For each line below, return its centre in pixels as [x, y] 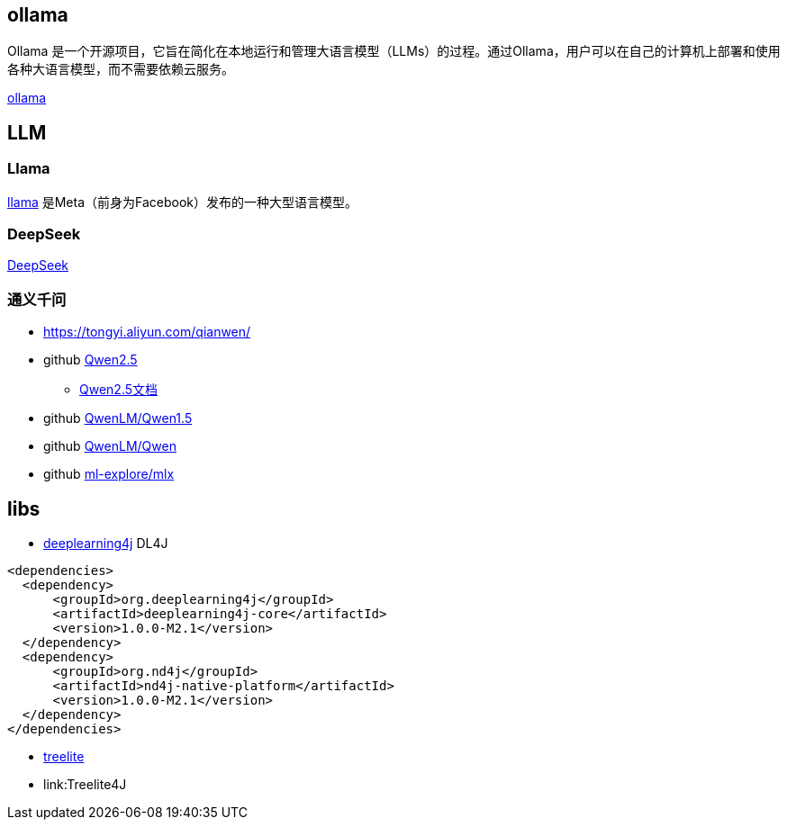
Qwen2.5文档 [119, 390]
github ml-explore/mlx [109, 474]
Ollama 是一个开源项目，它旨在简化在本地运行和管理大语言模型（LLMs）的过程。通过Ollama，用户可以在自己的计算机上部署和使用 [394, 51]
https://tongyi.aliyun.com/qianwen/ [147, 332]
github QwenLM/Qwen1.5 [118, 418]
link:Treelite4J [85, 784]
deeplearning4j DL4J [106, 543]
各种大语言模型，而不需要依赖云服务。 [121, 69]
